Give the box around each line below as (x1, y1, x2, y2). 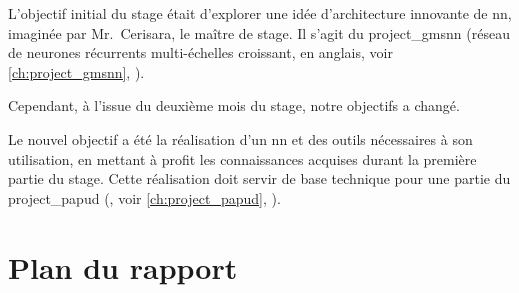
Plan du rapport (8, 246, 238, 287)
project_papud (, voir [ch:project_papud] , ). (8, 187, 281, 208)
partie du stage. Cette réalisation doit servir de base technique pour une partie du (8, 168, 511, 189)
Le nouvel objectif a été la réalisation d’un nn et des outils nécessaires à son (8, 128, 473, 149)
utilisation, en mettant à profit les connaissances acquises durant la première (8, 148, 477, 169)
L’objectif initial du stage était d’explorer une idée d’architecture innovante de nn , (8, 3, 512, 23)
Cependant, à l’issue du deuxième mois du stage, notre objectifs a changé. (8, 95, 460, 116)
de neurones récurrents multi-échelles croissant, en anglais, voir (8, 42, 393, 63)
